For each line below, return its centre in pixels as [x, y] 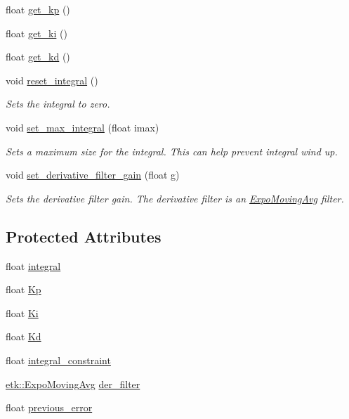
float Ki [22, 312]
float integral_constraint [58, 360]
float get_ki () [37, 33]
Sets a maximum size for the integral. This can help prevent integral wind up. [172, 151]
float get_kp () [38, 9]
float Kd [24, 336]
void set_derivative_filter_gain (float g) [93, 175]
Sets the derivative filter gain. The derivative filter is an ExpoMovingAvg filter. [175, 198]
